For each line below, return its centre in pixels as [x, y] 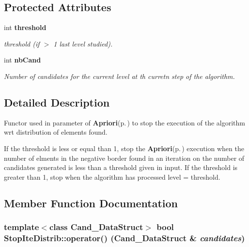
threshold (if [22, 43]
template [22, 227]
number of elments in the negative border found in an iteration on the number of [124, 158]
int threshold [25, 27]
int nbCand [23, 60]
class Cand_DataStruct [96, 227]
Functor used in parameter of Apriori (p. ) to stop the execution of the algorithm [124, 122]
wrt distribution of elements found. [56, 132]
